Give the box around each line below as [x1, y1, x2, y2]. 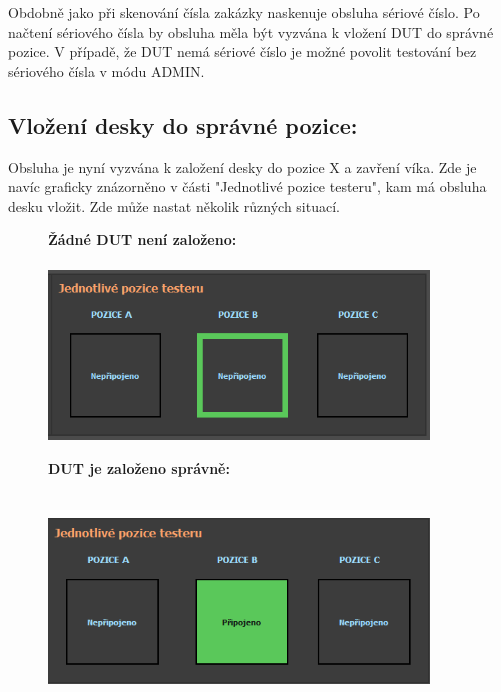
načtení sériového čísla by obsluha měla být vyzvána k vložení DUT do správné [8, 21, 494, 42]
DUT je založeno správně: [48, 457, 230, 478]
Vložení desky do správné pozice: [8, 109, 358, 140]
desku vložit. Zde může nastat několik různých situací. [8, 195, 340, 216]
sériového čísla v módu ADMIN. [8, 60, 205, 81]
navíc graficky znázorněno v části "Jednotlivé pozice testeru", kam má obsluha [8, 176, 487, 197]
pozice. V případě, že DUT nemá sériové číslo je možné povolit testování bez [8, 41, 477, 62]
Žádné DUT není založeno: [48, 229, 237, 250]
